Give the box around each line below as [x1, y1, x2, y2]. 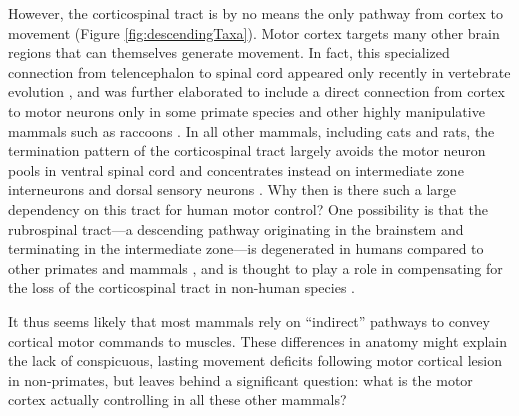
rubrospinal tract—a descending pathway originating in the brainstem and [8, 218, 464, 239]
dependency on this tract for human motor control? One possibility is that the [8, 198, 488, 219]
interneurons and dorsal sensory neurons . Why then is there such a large [8, 179, 457, 200]
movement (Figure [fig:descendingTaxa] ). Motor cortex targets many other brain [8, 22, 500, 43]
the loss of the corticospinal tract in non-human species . [8, 277, 355, 298]
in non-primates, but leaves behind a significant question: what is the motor [8, 369, 473, 390]
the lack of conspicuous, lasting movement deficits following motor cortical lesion [8, 350, 502, 371]
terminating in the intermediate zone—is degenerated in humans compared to [8, 238, 484, 259]
